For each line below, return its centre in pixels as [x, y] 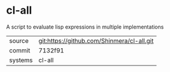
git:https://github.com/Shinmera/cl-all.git [96, 40]
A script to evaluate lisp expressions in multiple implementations [85, 27]
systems [21, 60]
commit [20, 50]
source [19, 40]
